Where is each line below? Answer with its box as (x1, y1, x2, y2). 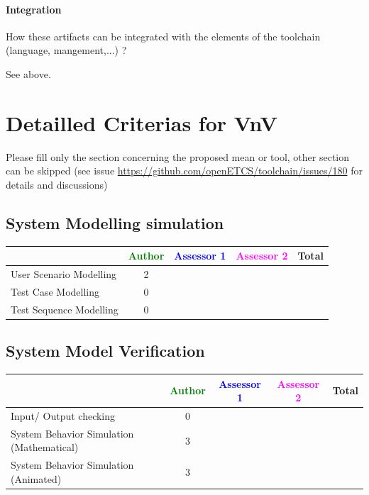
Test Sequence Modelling (11, 301, 119, 316)
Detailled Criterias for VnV (6, 108, 277, 137)
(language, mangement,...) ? (6, 43, 127, 57)
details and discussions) (6, 177, 108, 191)
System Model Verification (6, 340, 205, 362)
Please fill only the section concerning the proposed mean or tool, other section (6, 149, 350, 164)
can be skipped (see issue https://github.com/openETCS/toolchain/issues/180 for (6, 163, 363, 178)
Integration (6, 1, 62, 16)
